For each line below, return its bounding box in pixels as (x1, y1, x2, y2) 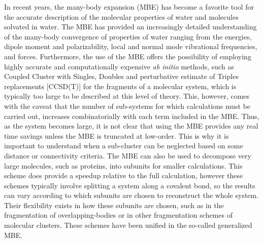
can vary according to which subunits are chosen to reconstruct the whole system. (4, 190, 259, 200)
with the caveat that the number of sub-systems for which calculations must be (4, 100, 251, 111)
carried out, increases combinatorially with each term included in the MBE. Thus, (4, 110, 259, 121)
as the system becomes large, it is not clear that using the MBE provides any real (4, 120, 258, 131)
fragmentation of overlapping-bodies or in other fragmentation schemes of (4, 210, 233, 220)
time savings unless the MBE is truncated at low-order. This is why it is (4, 130, 229, 141)
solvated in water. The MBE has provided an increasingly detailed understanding (4, 21, 257, 32)
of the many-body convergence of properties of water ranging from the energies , (4, 31, 252, 42)
